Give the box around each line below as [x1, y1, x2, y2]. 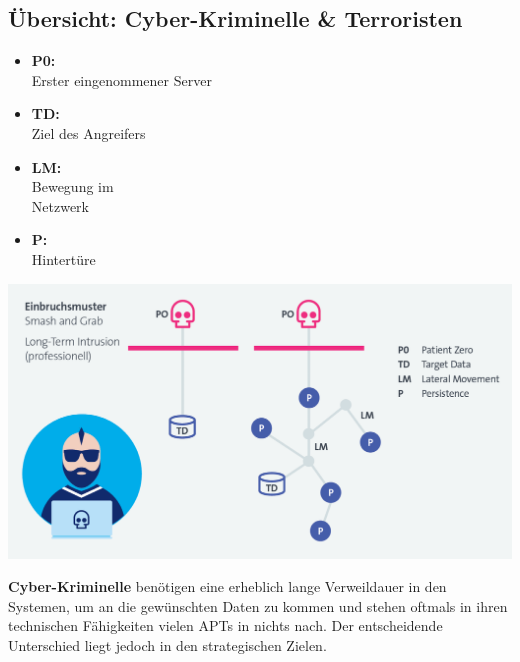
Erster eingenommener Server [31, 69, 212, 90]
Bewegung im [31, 176, 114, 197]
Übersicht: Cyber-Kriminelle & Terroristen [8, 3, 463, 34]
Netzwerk [31, 195, 89, 216]
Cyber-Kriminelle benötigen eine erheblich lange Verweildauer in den [8, 576, 447, 597]
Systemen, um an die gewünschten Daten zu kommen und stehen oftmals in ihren [8, 595, 508, 616]
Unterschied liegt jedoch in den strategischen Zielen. [8, 635, 327, 656]
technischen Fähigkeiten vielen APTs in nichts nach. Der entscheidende [8, 615, 443, 636]
